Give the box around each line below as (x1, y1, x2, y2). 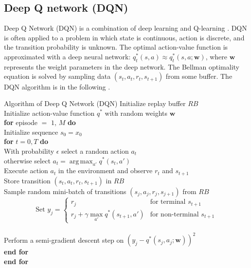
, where (205, 51, 228, 61)
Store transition (4, 175, 51, 185)
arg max (69, 158, 93, 165)
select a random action (61, 145, 129, 156)
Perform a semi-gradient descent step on (4, 234, 124, 245)
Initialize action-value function (4, 107, 95, 118)
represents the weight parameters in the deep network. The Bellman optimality (4, 61, 239, 71)
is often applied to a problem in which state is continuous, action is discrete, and (4, 32, 245, 42)
